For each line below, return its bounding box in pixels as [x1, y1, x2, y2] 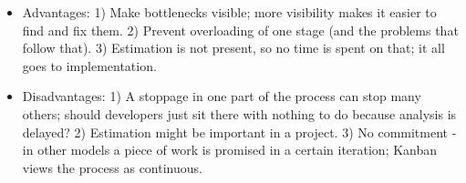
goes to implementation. [22, 56, 157, 75]
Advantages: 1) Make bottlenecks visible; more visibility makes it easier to [22, 3, 437, 21]
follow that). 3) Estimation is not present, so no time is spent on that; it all [22, 38, 445, 57]
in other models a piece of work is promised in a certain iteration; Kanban [22, 140, 438, 159]
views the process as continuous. [22, 158, 202, 177]
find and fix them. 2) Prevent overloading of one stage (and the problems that [22, 20, 459, 39]
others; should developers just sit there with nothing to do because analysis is [22, 104, 457, 123]
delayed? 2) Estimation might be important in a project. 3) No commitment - [22, 122, 457, 141]
